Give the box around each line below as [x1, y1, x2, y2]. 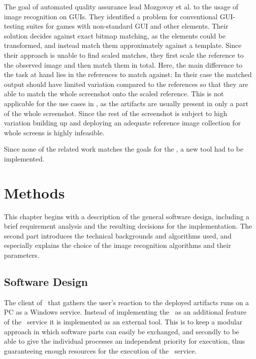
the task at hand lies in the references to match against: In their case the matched [4, 69, 252, 80]
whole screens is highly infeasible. [4, 127, 105, 137]
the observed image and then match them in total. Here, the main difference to [4, 59, 243, 70]
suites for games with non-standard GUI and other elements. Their [26, 21, 228, 31]
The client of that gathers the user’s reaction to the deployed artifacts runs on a [4, 297, 249, 307]
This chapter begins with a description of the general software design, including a [4, 211, 250, 221]
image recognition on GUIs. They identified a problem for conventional [4, 11, 218, 21]
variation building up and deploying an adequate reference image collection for [4, 118, 241, 128]
